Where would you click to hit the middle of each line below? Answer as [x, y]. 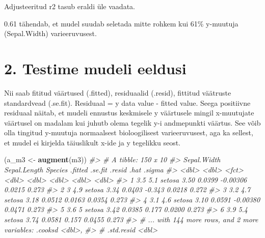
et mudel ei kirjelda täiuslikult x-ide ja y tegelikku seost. [92, 142]
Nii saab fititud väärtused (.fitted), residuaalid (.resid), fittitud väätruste [118, 92]
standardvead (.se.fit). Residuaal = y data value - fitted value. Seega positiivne [127, 102]
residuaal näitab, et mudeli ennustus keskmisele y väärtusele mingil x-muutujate [129, 113]
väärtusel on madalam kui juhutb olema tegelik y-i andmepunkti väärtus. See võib [132, 122]
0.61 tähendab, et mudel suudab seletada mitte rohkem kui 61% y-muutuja [121, 23]
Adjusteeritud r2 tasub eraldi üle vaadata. [70, 6]
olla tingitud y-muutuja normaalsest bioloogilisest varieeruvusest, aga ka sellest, [129, 132]
